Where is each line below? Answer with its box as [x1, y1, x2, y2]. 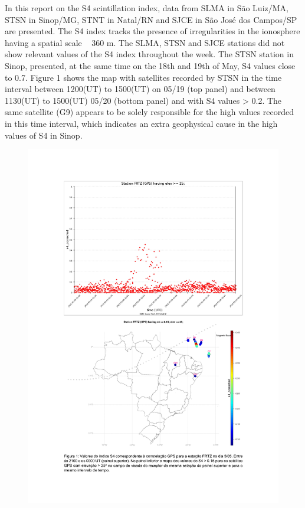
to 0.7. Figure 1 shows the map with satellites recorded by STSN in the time [5, 71, 282, 83]
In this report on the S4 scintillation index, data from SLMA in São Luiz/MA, [5, 2, 288, 14]
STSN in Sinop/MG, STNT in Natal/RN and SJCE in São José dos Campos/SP [5, 13, 297, 25]
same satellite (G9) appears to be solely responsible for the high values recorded [5, 106, 294, 118]
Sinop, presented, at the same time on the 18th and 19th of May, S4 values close [5, 59, 296, 71]
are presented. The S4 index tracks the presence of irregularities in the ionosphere [5, 25, 300, 37]
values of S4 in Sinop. [5, 129, 83, 141]
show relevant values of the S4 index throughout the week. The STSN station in [5, 48, 294, 60]
